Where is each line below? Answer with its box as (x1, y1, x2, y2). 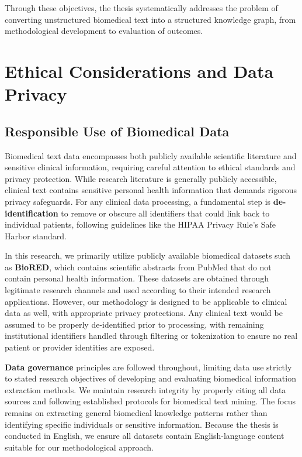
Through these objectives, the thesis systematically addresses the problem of (5, 2, 278, 13)
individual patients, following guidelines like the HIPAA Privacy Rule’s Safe (5, 218, 276, 231)
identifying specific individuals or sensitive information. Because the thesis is (5, 418, 279, 430)
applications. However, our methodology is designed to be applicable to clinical (5, 295, 287, 307)
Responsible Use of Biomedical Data (5, 122, 230, 140)
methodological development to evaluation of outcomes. (5, 25, 203, 37)
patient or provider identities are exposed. (5, 341, 155, 353)
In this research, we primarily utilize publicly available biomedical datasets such (5, 249, 290, 262)
